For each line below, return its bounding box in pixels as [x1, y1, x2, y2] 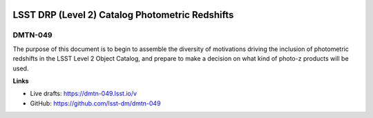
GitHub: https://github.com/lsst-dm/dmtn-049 [30, 99, 162, 107]
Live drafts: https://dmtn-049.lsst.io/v [30, 90, 137, 98]
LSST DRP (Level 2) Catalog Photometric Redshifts [12, 9, 234, 21]
